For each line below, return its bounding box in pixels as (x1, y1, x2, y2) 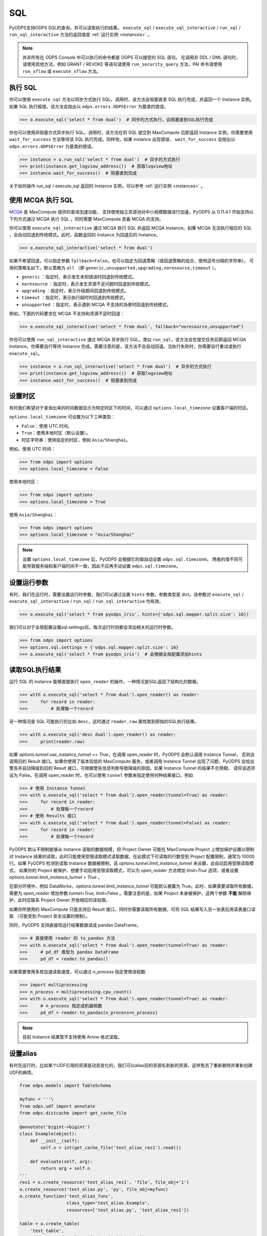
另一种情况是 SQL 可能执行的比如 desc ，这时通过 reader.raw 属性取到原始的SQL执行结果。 (9, 718, 199, 724)
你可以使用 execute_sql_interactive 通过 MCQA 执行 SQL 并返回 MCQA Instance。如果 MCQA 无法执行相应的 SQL (9, 225, 252, 231)
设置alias (9, 1050, 37, 1058)
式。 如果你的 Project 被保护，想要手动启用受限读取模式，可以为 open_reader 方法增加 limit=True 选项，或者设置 (9, 867, 239, 873)
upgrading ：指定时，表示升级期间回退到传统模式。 (21, 287, 129, 294)
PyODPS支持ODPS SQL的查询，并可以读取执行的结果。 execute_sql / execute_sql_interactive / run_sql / (9, 25, 241, 31)
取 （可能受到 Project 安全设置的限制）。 (9, 913, 90, 919)
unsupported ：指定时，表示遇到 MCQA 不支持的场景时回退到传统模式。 (21, 302, 172, 308)
